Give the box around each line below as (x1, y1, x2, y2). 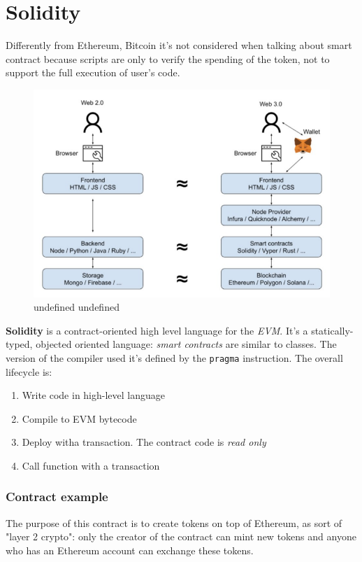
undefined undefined (34, 300, 120, 314)
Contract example (6, 488, 108, 505)
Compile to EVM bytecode (22, 411, 137, 426)
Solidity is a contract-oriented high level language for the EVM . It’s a (6, 323, 308, 337)
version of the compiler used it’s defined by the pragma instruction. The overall (6, 350, 343, 365)
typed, (6, 337, 33, 351)
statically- (311, 323, 354, 337)
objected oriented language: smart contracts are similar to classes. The (36, 337, 337, 351)
